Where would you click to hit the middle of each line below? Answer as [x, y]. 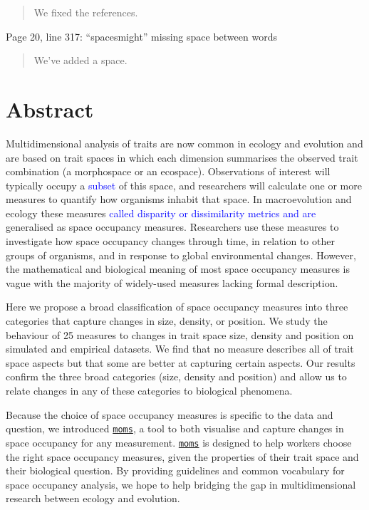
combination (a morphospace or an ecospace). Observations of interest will [168, 171]
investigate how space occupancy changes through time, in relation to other [170, 241]
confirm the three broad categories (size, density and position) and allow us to [176, 376]
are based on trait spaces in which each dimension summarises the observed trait [182, 157]
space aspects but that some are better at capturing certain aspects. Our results [181, 362]
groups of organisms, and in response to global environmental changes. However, [181, 255]
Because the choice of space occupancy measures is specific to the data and [170, 414]
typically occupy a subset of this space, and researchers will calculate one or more [184, 185]
